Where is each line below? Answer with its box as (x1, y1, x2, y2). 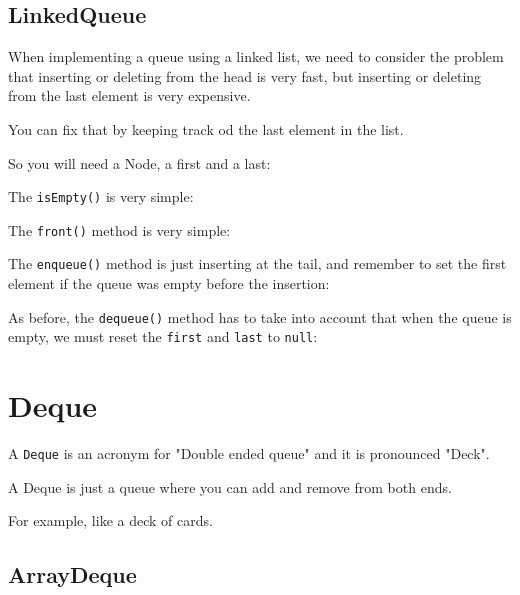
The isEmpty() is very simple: (8, 186, 194, 207)
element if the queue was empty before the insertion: (8, 273, 330, 294)
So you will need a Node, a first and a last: (8, 152, 271, 173)
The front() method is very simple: (8, 219, 231, 240)
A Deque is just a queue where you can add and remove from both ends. (8, 476, 452, 497)
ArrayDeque (8, 559, 137, 590)
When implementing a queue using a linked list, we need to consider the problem (8, 46, 504, 67)
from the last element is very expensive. (8, 85, 251, 106)
